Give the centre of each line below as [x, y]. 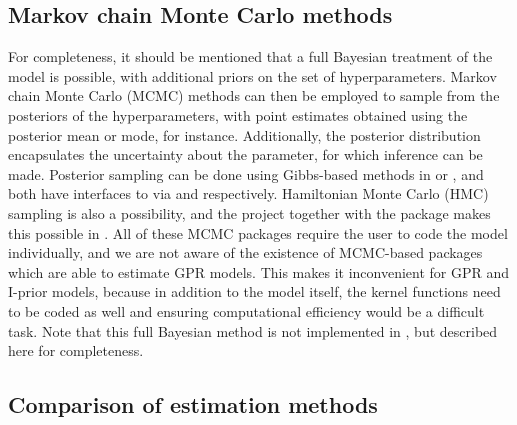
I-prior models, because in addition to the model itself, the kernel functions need [254, 291]
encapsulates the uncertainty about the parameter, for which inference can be [245, 154]
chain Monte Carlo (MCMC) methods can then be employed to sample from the [254, 95]
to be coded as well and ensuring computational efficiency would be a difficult [246, 310]
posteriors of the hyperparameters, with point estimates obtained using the [238, 114]
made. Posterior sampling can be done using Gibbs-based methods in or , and [246, 173]
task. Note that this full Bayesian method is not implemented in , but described [253, 330]
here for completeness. [76, 350]
